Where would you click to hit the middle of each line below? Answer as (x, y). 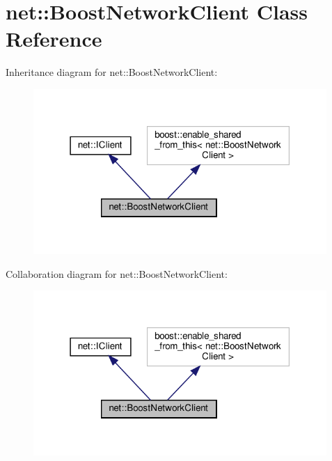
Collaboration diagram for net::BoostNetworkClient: (117, 273)
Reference (54, 39)
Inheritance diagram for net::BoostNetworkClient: (112, 72)
